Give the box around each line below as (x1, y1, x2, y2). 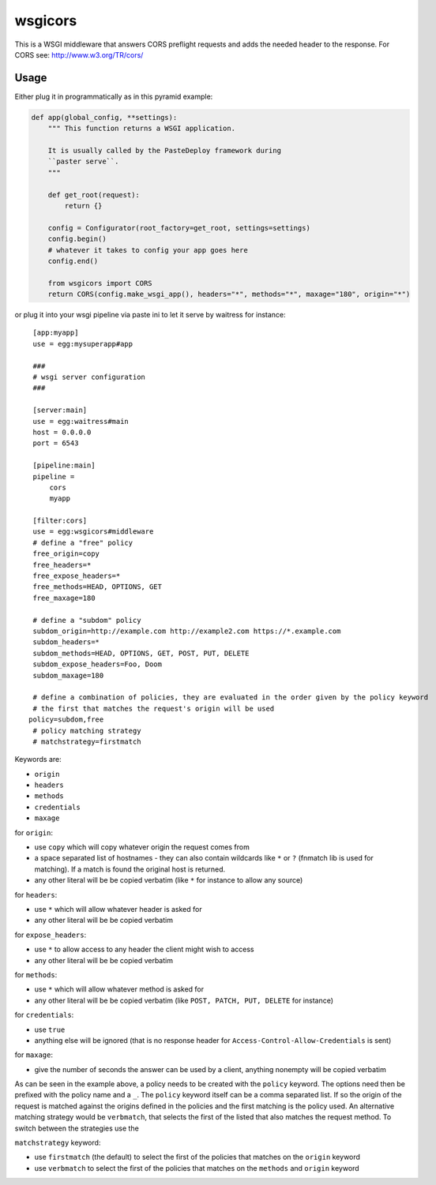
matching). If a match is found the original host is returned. (34, 864, 226, 874)
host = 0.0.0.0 (32, 427, 92, 437)
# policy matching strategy (32, 726, 141, 735)
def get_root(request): (47, 190, 140, 199)
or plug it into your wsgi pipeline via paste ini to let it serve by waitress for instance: (14, 310, 286, 320)
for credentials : (14, 1011, 74, 1020)
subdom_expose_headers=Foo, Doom (32, 660, 162, 669)
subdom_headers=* (32, 638, 100, 647)
